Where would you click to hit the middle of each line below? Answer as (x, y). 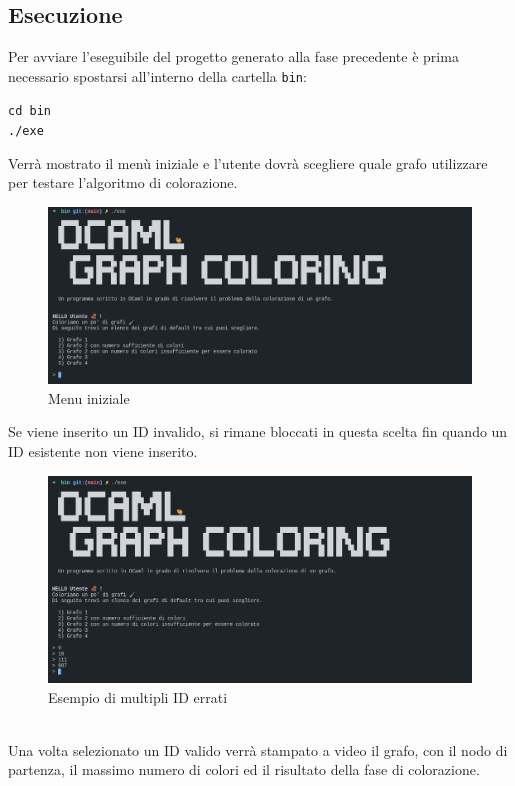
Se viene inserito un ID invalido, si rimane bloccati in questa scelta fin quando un (258, 431)
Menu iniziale (89, 397)
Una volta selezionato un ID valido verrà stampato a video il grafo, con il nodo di (258, 749)
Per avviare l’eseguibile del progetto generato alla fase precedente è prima (233, 56)
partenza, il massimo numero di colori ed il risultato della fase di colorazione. (244, 769)
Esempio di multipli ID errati (138, 696)
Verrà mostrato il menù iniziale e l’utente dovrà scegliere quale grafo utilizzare (248, 162)
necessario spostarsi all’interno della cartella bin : (157, 75)
